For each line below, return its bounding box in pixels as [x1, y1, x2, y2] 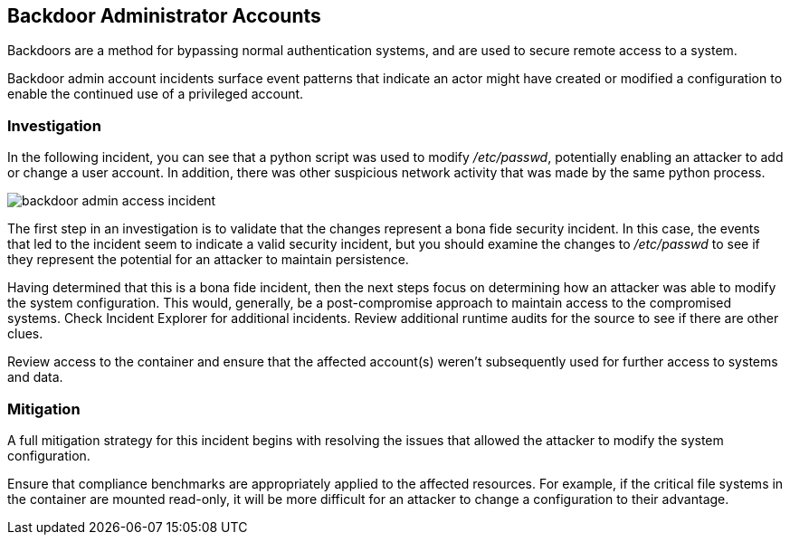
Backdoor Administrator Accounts [7, 5, 321, 27]
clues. [7, 326, 43, 342]
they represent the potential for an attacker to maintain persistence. [7, 252, 409, 268]
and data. [7, 369, 63, 385]
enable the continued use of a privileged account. [7, 86, 304, 102]
